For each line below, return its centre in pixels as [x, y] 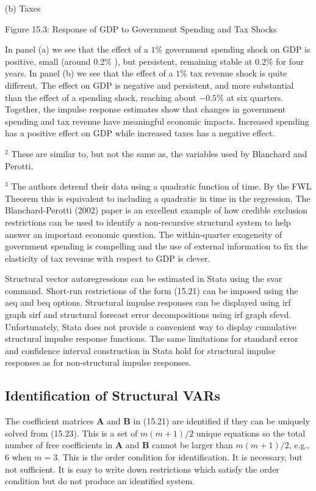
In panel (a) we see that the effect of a [77, 49]
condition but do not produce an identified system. [100, 481]
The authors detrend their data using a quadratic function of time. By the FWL [161, 186]
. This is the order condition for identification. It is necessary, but [180, 457]
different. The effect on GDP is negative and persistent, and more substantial [149, 85]
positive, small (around [48, 61]
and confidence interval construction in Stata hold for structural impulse [140, 350]
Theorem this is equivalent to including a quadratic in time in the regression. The [158, 198]
